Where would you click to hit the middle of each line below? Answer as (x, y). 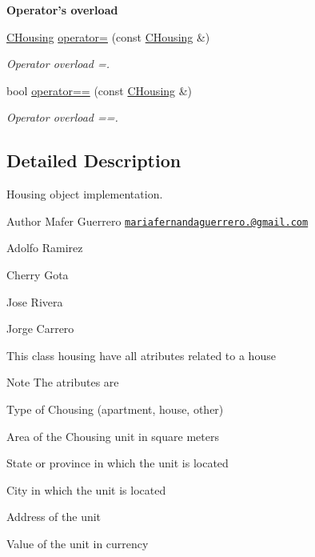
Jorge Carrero (40, 329)
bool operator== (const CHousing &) (100, 90)
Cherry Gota (38, 275)
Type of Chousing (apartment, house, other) (115, 409)
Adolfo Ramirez (45, 248)
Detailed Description (94, 160)
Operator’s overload (62, 10)
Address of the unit (54, 517)
